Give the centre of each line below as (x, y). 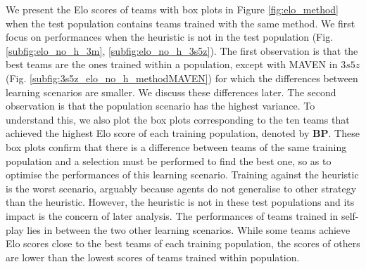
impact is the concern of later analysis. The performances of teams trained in (172, 215)
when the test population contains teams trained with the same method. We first (181, 23)
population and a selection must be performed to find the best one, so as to (169, 160)
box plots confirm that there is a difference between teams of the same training (176, 146)
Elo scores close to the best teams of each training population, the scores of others (183, 243)
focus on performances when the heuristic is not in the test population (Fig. (170, 37)
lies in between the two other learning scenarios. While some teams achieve (189, 229)
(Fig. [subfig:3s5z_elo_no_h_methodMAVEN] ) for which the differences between (182, 78)
